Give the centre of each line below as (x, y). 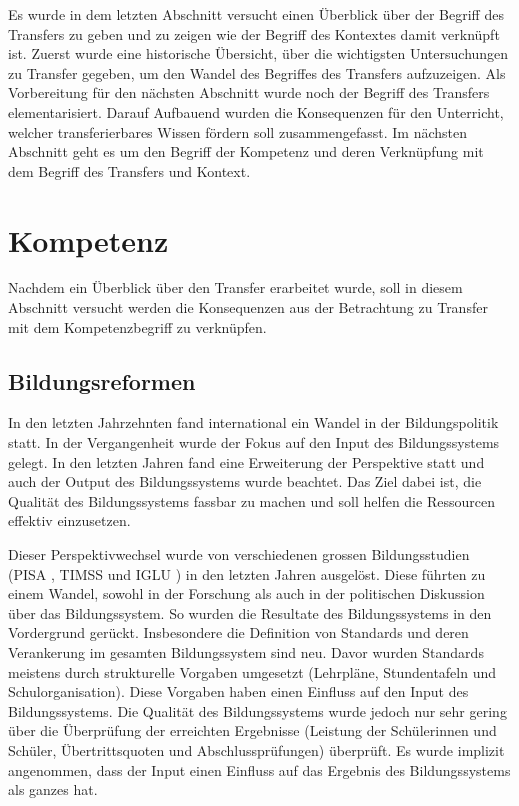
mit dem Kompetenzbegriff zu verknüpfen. (137, 326)
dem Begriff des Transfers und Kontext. (129, 170)
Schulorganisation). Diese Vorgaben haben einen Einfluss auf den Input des (238, 691)
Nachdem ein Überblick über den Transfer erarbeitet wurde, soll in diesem (235, 287)
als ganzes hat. (53, 789)
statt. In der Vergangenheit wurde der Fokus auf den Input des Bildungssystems (254, 442)
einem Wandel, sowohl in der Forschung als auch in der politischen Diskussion (246, 593)
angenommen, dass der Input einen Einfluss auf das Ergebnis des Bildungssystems (259, 769)
